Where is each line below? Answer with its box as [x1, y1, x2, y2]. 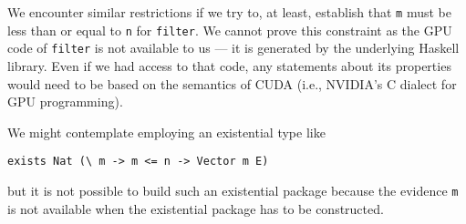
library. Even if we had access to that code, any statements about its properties [7, 56, 451, 75]
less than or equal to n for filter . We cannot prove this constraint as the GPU [7, 20, 452, 39]
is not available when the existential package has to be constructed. [7, 199, 384, 218]
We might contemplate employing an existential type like [7, 122, 326, 141]
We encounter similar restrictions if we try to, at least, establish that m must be [7, 3, 451, 21]
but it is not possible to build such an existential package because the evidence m [7, 181, 459, 199]
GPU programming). [7, 92, 123, 111]
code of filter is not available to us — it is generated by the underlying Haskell [7, 38, 460, 57]
